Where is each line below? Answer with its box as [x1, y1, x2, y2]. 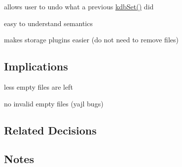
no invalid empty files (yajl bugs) [4, 98, 104, 108]
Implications [4, 59, 68, 74]
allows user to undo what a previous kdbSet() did [4, 1, 154, 11]
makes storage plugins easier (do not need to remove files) [4, 34, 179, 45]
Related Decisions [4, 122, 97, 137]
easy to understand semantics [4, 18, 93, 28]
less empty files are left [4, 81, 73, 92]
